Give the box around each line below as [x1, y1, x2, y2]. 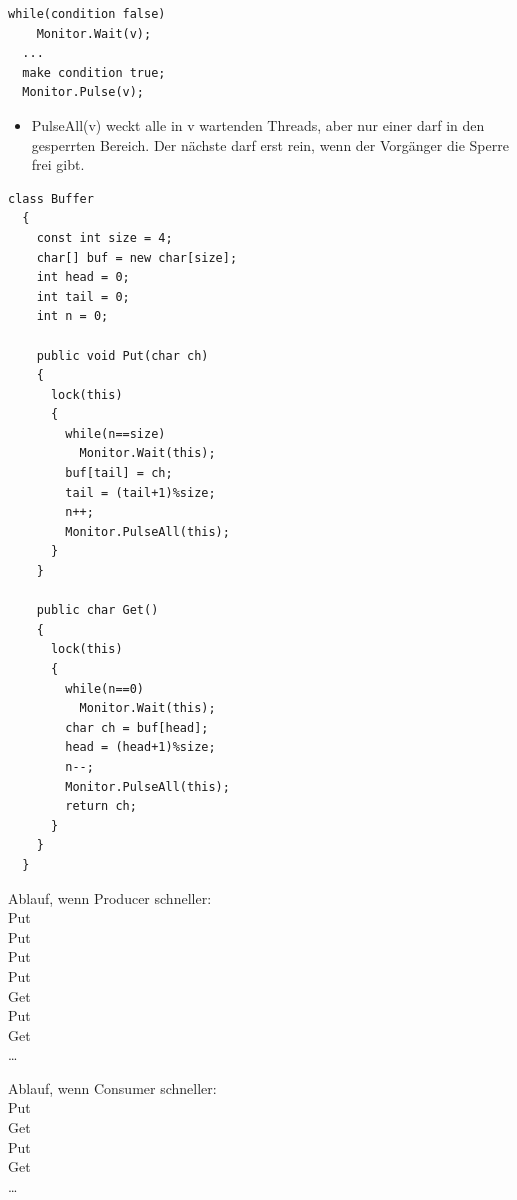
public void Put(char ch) [36, 348, 209, 363]
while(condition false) [8, 7, 166, 21]
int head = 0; [36, 270, 130, 285]
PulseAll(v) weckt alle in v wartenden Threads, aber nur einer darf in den [31, 114, 485, 135]
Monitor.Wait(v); [36, 26, 152, 41]
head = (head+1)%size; [65, 740, 216, 755]
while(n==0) [65, 681, 145, 696]
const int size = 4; [36, 230, 173, 245]
